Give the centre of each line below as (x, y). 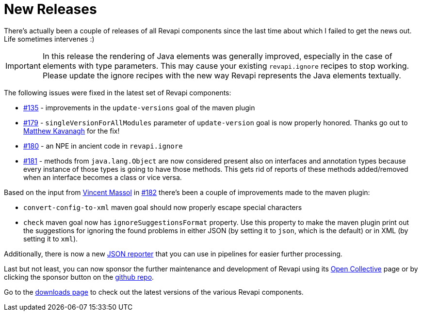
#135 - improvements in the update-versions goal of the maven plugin (139, 107)
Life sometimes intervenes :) (49, 39)
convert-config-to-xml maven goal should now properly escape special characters (163, 207)
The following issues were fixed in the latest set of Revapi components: (118, 92)
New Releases (50, 9)
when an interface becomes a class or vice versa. (103, 177)
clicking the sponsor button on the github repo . (79, 277)
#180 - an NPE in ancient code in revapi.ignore (103, 146)
